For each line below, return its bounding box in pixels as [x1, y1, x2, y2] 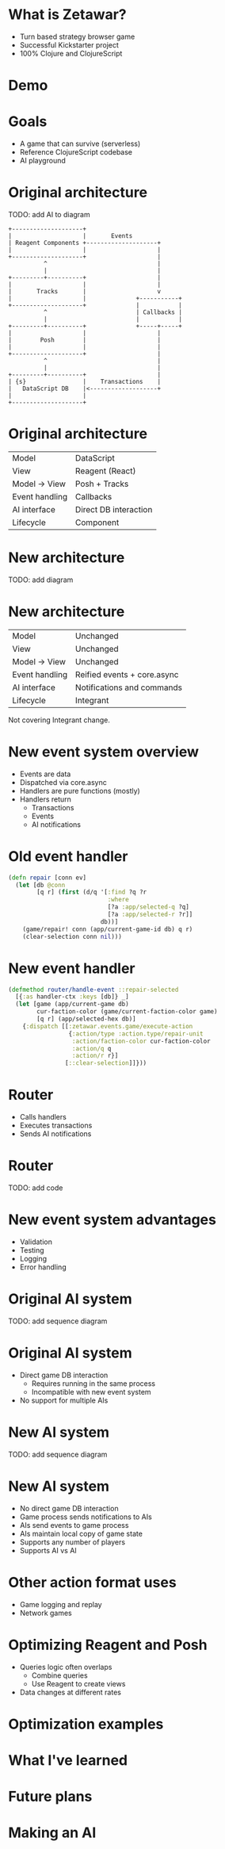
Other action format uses [8, 1573, 177, 1591]
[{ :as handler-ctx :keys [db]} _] [15, 993, 129, 1001]
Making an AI [8, 1824, 97, 1842]
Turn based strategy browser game [19, 32, 135, 41]
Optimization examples [8, 1715, 164, 1733]
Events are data [19, 769, 71, 779]
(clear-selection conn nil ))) [22, 932, 123, 940]
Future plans [8, 1788, 93, 1805]
